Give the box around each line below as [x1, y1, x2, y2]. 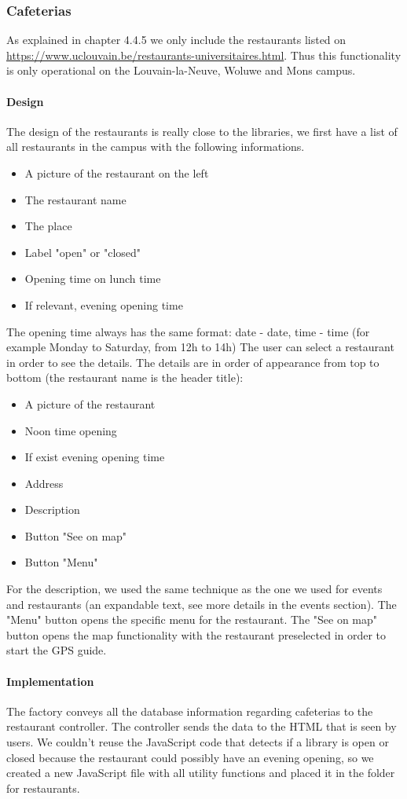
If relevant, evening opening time [24, 296, 183, 313]
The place [24, 218, 72, 234]
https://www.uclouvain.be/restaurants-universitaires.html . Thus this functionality [6, 46, 401, 63]
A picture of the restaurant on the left [24, 164, 209, 181]
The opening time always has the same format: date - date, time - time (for [6, 323, 370, 339]
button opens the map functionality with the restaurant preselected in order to [6, 626, 387, 643]
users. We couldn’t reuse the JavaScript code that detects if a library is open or [6, 734, 389, 750]
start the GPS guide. [6, 642, 107, 658]
